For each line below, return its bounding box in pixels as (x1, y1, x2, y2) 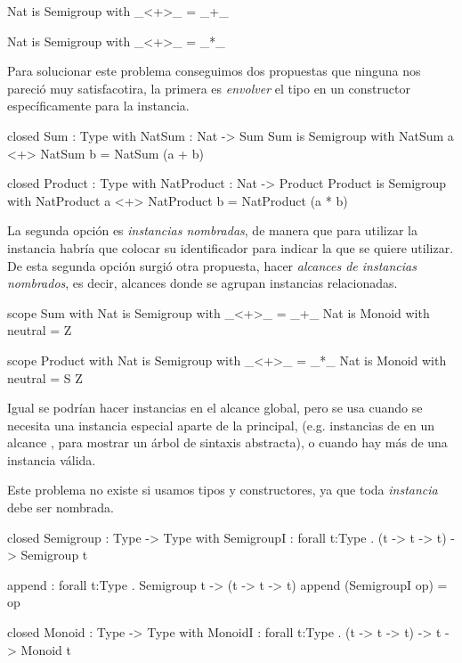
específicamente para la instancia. (7, 96, 190, 115)
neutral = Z (7, 321, 72, 340)
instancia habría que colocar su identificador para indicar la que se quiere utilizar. (7, 238, 454, 257)
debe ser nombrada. (7, 498, 114, 517)
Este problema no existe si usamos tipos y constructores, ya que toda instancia (7, 480, 438, 499)
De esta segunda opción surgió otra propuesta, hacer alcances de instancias (7, 256, 417, 274)
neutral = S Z (7, 368, 83, 387)
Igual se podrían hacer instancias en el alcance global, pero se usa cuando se (7, 398, 423, 417)
